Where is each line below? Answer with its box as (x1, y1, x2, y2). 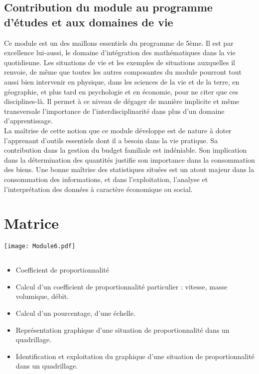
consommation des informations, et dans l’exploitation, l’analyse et (4, 174, 208, 184)
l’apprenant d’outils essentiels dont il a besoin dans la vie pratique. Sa (4, 135, 218, 145)
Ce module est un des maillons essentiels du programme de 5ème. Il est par (4, 37, 234, 48)
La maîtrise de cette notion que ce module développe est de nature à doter (4, 125, 232, 135)
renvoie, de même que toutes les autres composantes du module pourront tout (4, 67, 242, 77)
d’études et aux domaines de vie (4, 14, 173, 29)
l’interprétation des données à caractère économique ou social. (4, 184, 193, 194)
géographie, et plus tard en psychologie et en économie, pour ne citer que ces (4, 86, 239, 96)
